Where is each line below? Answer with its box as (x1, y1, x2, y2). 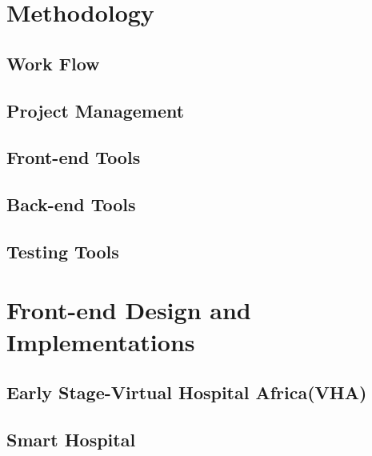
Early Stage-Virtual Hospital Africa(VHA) (6, 380, 367, 405)
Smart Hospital (6, 427, 136, 452)
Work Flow (6, 50, 100, 75)
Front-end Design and (6, 294, 251, 326)
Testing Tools (6, 238, 119, 263)
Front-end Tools (6, 145, 141, 170)
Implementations (6, 325, 195, 358)
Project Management (6, 98, 185, 122)
